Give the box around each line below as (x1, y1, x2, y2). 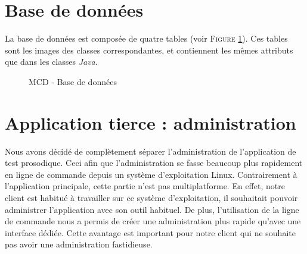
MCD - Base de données (29, 75, 117, 87)
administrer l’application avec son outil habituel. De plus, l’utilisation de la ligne (5, 203, 299, 215)
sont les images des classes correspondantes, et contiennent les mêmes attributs (5, 43, 293, 56)
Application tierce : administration (5, 110, 296, 134)
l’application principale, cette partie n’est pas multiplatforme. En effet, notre (5, 180, 285, 192)
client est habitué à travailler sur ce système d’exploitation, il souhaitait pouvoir (5, 192, 298, 203)
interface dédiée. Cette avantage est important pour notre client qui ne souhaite (5, 226, 296, 239)
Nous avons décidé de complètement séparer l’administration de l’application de (5, 145, 296, 157)
